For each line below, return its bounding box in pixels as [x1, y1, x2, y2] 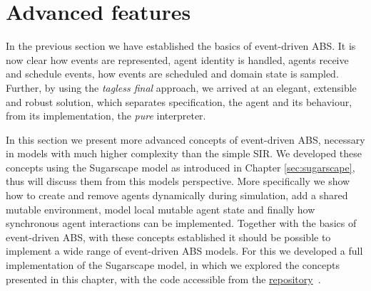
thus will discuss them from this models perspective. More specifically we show [6, 174, 350, 189]
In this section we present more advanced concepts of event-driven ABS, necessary [6, 132, 365, 147]
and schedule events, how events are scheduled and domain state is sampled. [6, 66, 339, 81]
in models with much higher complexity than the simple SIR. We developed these [6, 146, 362, 161]
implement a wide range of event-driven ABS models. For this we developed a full [6, 243, 363, 258]
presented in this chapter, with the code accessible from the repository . [6, 271, 321, 286]
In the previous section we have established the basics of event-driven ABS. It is [6, 38, 356, 53]
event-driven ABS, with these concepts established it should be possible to [6, 229, 331, 244]
